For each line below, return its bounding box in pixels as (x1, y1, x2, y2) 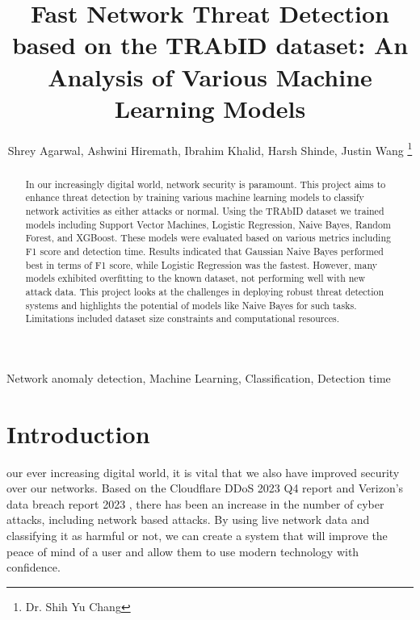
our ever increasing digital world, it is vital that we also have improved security (6, 463, 400, 480)
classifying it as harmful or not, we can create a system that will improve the (6, 527, 388, 544)
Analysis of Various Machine (48, 60, 372, 93)
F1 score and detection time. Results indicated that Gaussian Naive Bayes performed (25, 245, 384, 258)
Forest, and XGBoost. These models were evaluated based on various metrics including (25, 231, 391, 245)
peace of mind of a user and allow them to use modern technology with (6, 542, 359, 559)
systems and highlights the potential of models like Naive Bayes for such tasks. (25, 298, 357, 312)
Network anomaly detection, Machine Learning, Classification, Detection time (6, 369, 391, 386)
